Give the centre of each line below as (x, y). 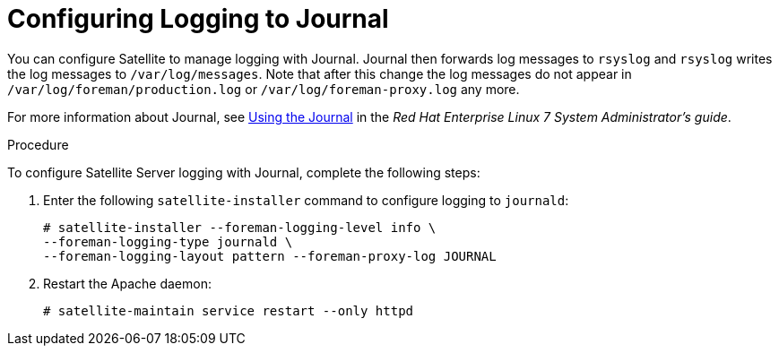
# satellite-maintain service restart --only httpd (229, 310)
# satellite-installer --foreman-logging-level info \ (240, 227)
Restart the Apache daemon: (127, 283)
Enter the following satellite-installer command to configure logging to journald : (306, 200)
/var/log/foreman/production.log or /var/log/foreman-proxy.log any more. (264, 89)
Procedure (38, 144)
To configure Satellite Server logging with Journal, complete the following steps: (244, 172)
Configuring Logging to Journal (198, 19)
